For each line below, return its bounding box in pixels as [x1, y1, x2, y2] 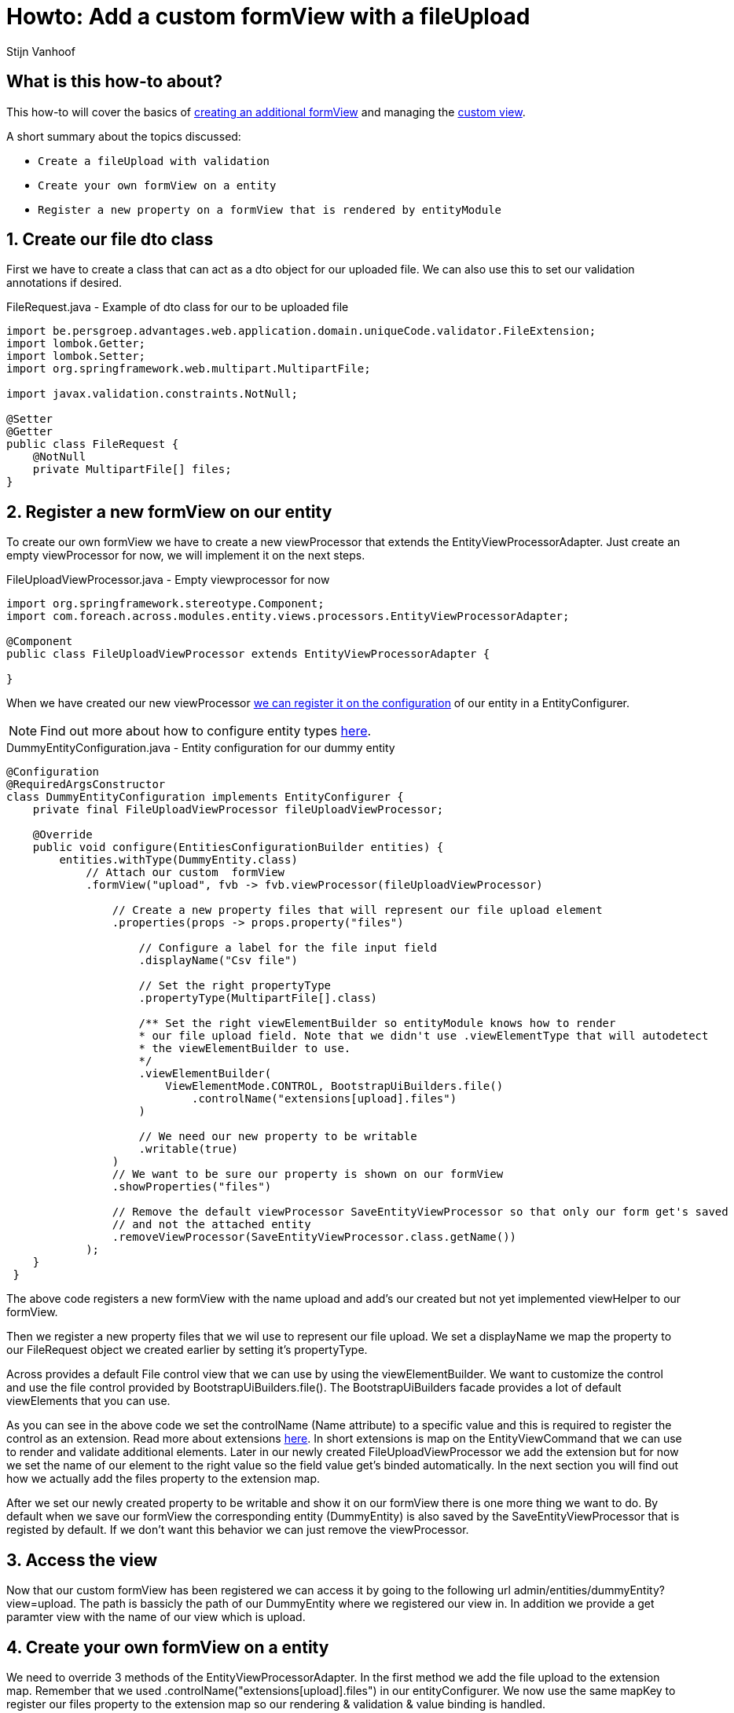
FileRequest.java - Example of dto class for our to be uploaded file [6, 300, 349, 314]
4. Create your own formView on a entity [6, 1637, 329, 1657]
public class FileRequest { [6, 438, 179, 451]
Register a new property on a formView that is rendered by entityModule [38, 203, 502, 216]
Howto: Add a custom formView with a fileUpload [6, 3, 530, 30]
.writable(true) [138, 1143, 239, 1156]
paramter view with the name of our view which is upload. [6, 1610, 306, 1624]
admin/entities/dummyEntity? [513, 1583, 665, 1597]
